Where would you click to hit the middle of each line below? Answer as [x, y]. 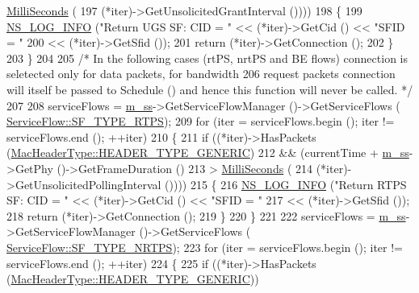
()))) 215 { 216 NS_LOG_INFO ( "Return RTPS [286, 184]
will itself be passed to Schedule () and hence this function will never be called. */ [210, 89]
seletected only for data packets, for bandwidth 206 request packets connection [201, 74]
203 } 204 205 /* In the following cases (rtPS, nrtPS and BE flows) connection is [207, 58]
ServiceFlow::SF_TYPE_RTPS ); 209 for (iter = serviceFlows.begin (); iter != [201, 121]
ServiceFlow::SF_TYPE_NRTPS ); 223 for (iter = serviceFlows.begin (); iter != [205, 247]
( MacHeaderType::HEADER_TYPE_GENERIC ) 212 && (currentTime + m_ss [208, 153]
